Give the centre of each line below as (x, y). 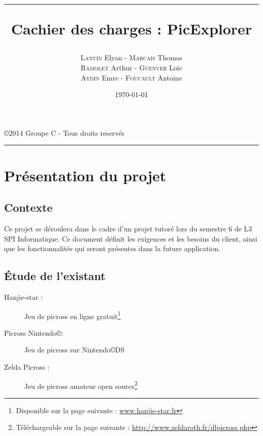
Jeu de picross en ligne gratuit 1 (73, 315)
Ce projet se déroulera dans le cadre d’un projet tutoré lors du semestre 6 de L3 (128, 228)
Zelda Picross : (27, 366)
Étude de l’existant (55, 276)
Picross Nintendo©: (34, 332)
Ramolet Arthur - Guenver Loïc (131, 67)
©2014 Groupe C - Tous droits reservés (64, 132)
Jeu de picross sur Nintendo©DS (75, 350)
